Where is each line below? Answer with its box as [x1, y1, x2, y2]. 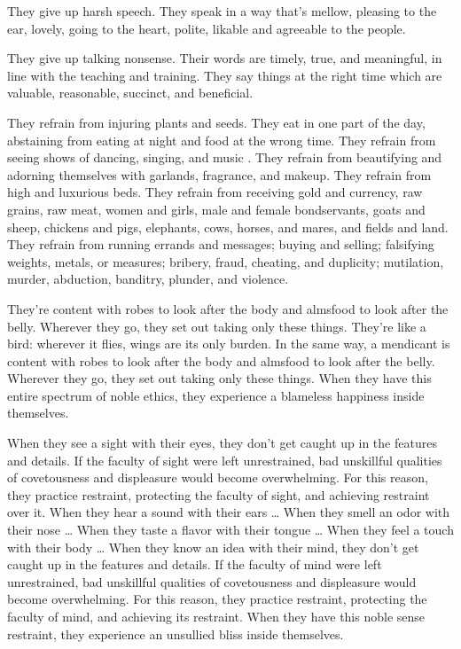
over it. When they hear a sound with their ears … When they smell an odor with [7, 503, 450, 521]
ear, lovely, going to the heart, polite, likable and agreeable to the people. [7, 19, 406, 37]
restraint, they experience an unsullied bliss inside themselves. [7, 624, 344, 643]
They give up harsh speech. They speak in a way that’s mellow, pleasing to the [7, 2, 437, 20]
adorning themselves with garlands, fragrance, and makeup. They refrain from [7, 165, 432, 184]
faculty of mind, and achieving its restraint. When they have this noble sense [7, 607, 426, 625]
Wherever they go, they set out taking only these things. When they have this [7, 369, 432, 387]
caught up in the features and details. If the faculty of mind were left [7, 555, 382, 574]
